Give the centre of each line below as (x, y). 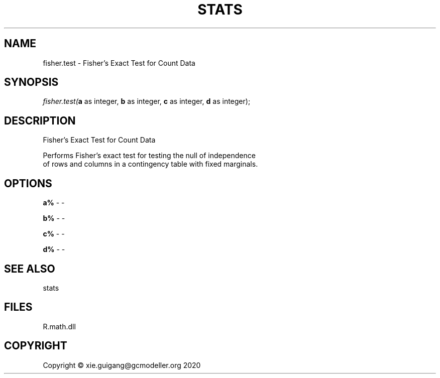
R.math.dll (59, 326)
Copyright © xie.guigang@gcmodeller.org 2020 (122, 365)
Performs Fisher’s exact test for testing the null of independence (149, 156)
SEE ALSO (30, 269)
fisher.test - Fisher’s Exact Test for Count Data (119, 63)
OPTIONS (28, 183)
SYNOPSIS (31, 82)
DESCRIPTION (40, 120)
